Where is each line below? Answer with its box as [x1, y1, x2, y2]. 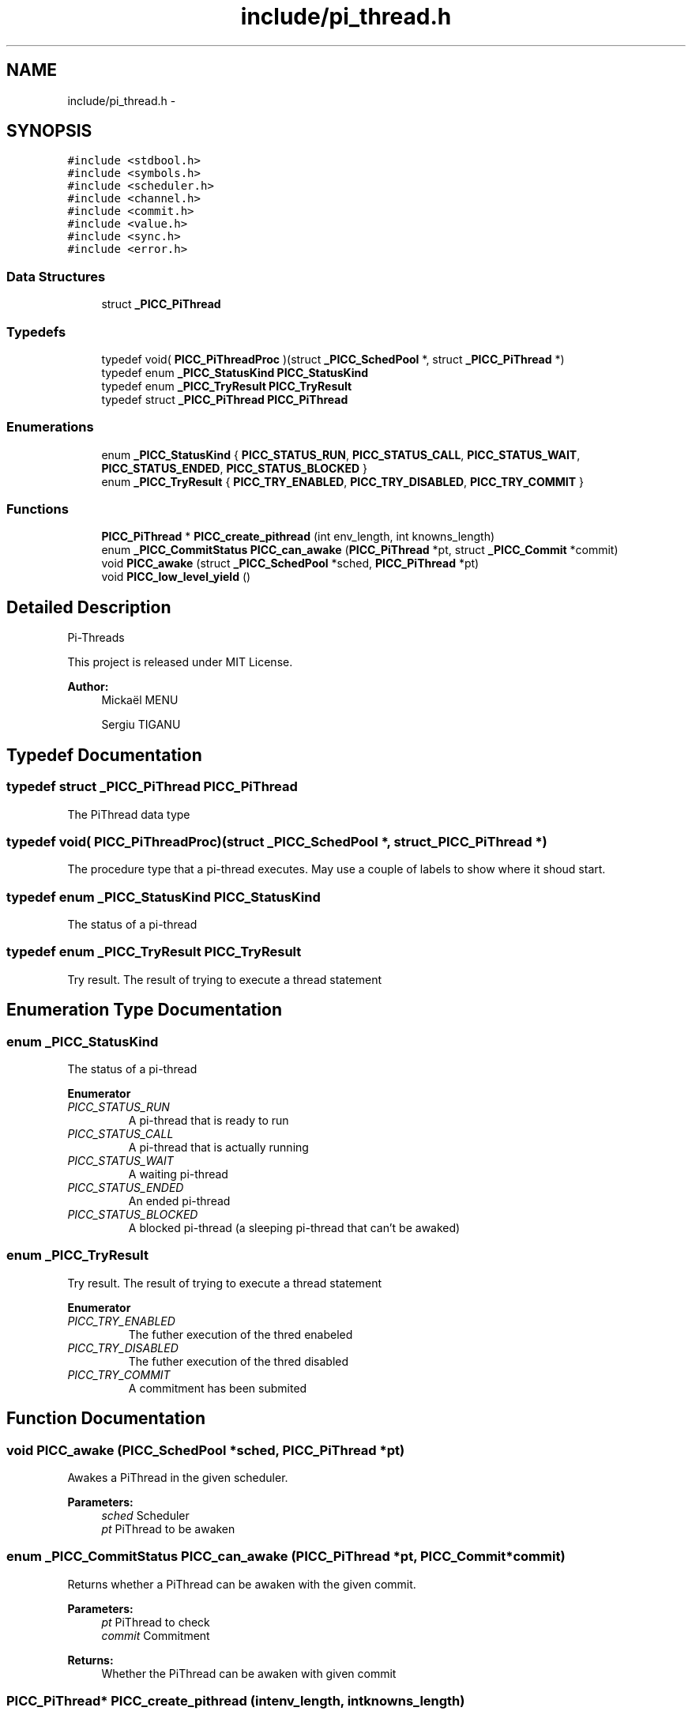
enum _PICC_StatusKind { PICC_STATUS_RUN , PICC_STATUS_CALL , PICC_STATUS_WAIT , [101, 447, 581, 462]
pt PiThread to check [101, 1615, 210, 1629]
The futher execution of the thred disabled [128, 1354, 349, 1368]
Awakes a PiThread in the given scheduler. [67, 1470, 288, 1484]
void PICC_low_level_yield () [101, 570, 251, 584]
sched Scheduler [101, 1508, 190, 1522]
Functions [6, 501, 69, 518]
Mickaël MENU [101, 693, 179, 707]
